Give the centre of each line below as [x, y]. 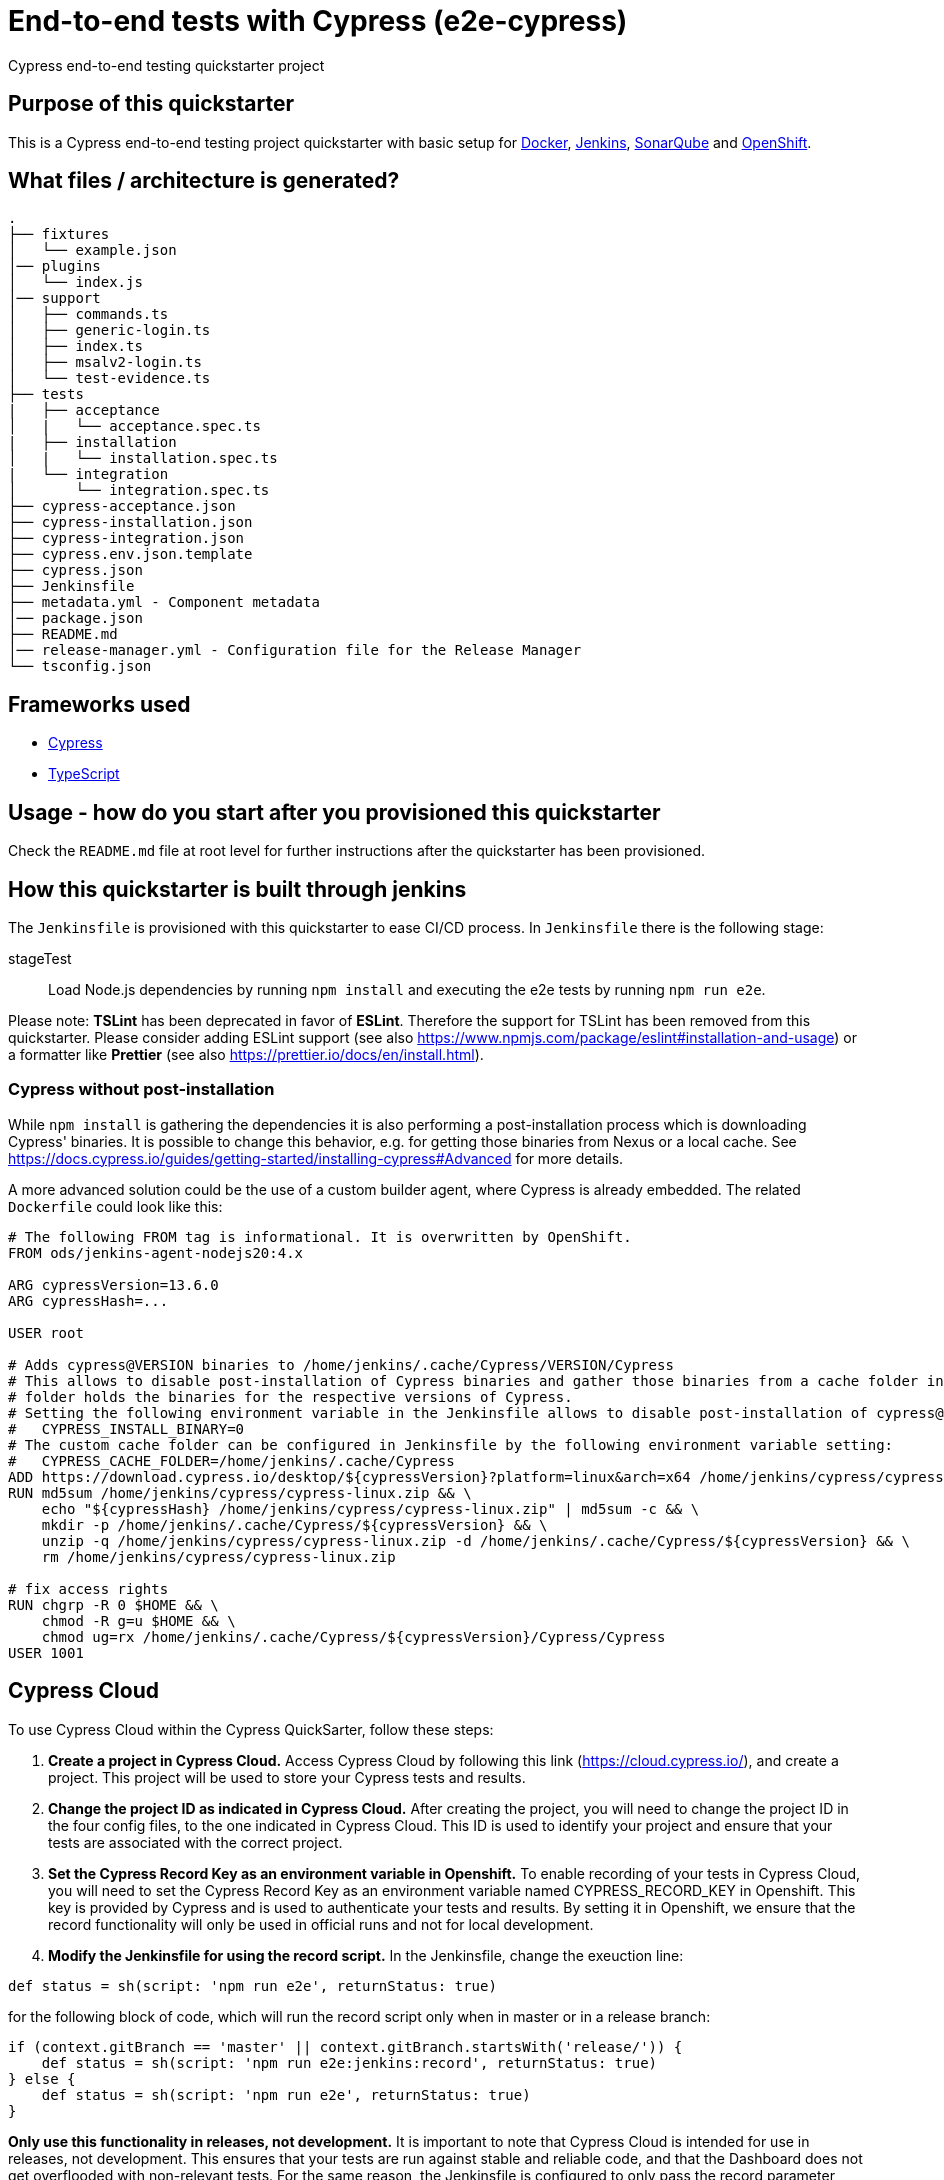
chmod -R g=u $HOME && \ [138, 1620]
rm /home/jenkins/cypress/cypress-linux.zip [218, 1556]
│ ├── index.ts [75, 346]
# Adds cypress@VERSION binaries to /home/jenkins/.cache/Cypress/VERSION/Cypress [341, 1364]
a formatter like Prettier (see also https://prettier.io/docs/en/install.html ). [246, 1054]
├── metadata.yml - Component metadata [164, 602]
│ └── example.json [92, 250]
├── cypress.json [75, 570]
